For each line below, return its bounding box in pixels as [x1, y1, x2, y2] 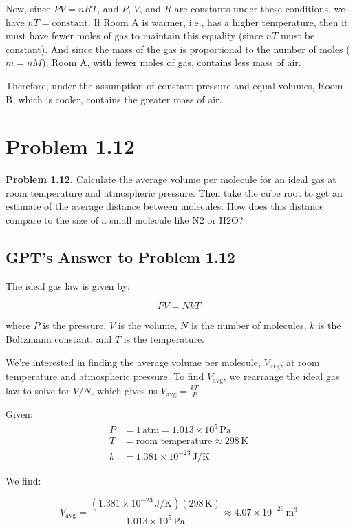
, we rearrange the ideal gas [223, 369, 340, 383]
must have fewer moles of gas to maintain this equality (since [6, 28, 263, 43]
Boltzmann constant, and [6, 332, 112, 346]
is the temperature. [123, 332, 205, 346]
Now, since [6, 1, 51, 15]
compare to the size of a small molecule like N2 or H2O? [6, 213, 244, 227]
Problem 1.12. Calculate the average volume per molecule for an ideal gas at [6, 172, 336, 187]
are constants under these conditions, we [174, 1, 345, 15]
